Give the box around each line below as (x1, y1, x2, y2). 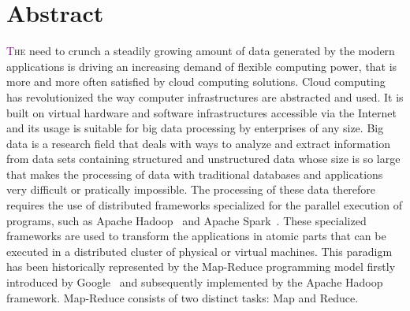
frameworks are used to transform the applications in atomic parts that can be (6, 228, 386, 244)
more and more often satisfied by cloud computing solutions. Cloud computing (6, 73, 386, 90)
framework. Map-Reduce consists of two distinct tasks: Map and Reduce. (6, 289, 359, 305)
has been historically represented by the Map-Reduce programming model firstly (6, 258, 396, 275)
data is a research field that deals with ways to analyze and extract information (6, 135, 390, 151)
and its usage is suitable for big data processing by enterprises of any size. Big (6, 120, 384, 136)
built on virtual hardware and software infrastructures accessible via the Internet (6, 104, 397, 120)
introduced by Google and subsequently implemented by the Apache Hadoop (6, 274, 383, 291)
